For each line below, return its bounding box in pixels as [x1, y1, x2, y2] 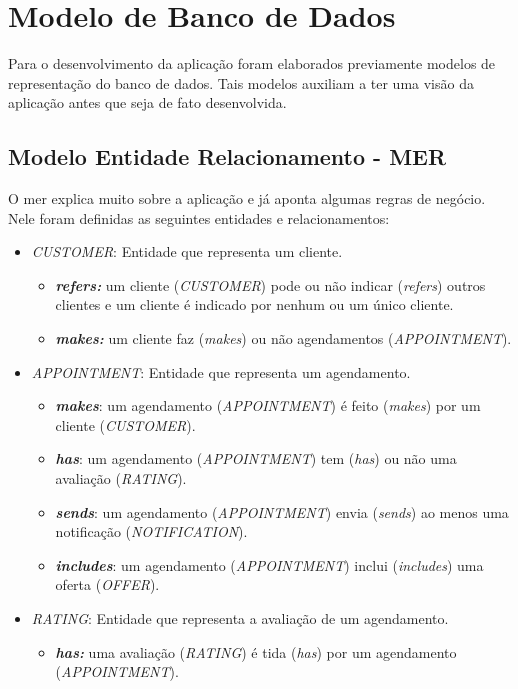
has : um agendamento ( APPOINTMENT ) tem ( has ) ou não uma [55, 448, 457, 469]
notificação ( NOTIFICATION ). [55, 521, 248, 542]
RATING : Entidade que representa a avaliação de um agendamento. [31, 608, 449, 629]
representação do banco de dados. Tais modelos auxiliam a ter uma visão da [8, 72, 474, 93]
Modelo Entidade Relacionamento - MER [8, 141, 447, 172]
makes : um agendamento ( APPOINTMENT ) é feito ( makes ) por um [55, 395, 481, 416]
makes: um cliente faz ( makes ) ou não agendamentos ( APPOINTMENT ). [55, 328, 512, 349]
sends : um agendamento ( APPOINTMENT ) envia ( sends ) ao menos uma [55, 501, 509, 522]
